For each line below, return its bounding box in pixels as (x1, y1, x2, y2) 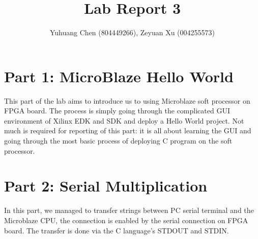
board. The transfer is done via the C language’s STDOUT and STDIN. (4, 225, 229, 235)
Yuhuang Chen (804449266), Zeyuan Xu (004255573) (50, 27, 215, 38)
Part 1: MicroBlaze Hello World (4, 65, 234, 86)
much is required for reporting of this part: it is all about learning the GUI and (4, 125, 251, 136)
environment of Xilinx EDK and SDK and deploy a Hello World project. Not (4, 115, 244, 126)
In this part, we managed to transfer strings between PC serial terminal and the (4, 205, 254, 216)
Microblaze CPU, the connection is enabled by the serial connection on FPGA (4, 214, 248, 225)
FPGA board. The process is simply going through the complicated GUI (4, 105, 230, 116)
